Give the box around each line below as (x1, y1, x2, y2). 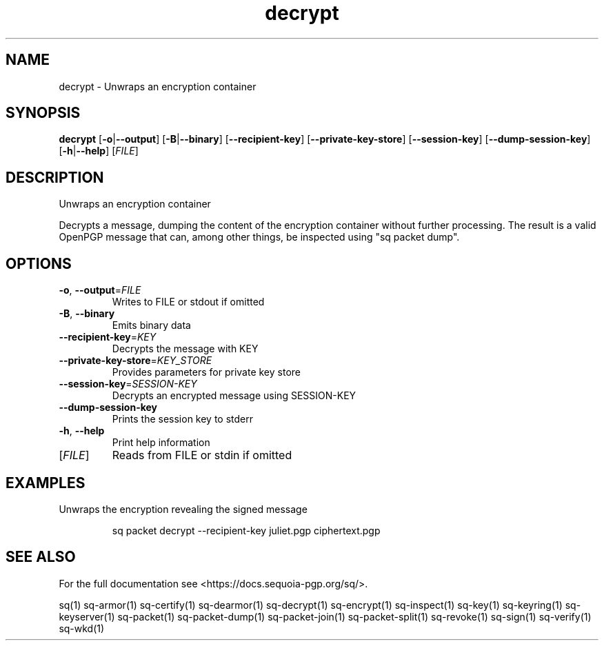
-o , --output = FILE (59, 284, 141, 296)
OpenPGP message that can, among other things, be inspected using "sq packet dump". (59, 231, 460, 243)
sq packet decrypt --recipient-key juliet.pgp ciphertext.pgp (112, 524, 381, 536)
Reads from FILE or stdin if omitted (112, 448, 292, 463)
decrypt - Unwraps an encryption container (59, 80, 256, 92)
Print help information (112, 436, 210, 449)
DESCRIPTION (6, 168, 104, 186)
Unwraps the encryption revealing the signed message (59, 503, 308, 515)
